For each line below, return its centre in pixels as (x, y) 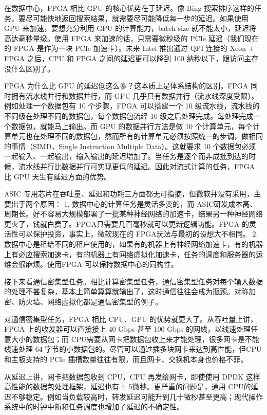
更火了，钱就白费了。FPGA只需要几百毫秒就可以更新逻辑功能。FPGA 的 (127, 223)
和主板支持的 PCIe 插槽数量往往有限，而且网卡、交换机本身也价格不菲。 (126, 359)
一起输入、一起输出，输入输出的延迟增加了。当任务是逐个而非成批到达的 (126, 156)
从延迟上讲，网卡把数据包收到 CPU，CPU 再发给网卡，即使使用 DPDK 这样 (132, 376)
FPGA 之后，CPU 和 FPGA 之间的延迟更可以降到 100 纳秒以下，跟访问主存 (131, 58)
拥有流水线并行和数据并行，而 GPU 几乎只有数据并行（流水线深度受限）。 (135, 95)
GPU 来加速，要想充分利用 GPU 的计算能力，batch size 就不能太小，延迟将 (130, 28)
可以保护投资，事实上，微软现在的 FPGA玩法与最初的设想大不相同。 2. (138, 234)
